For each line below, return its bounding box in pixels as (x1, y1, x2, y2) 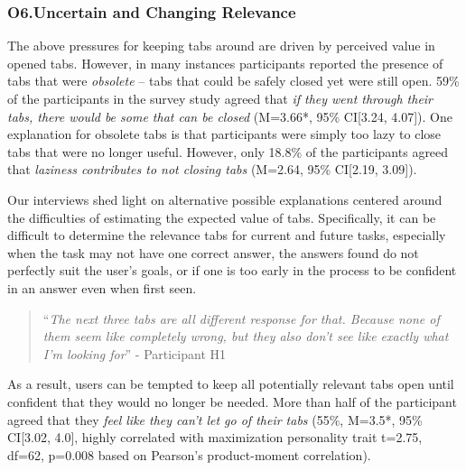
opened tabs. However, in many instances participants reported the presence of (7, 53, 443, 72)
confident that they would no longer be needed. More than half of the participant (7, 392, 457, 411)
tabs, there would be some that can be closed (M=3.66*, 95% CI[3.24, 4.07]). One (7, 106, 452, 125)
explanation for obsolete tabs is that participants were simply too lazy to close (7, 125, 442, 143)
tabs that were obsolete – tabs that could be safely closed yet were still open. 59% (7, 71, 460, 90)
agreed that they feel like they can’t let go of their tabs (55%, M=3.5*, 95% (7, 410, 423, 429)
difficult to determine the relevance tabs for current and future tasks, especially (7, 226, 446, 245)
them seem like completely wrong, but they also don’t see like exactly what (42, 327, 449, 346)
